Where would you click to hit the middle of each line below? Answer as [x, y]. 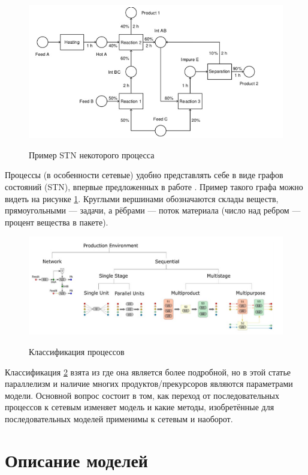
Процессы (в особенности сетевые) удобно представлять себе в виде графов [144, 175]
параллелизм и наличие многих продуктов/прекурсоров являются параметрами [149, 384]
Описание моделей [76, 460]
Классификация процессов [77, 351]
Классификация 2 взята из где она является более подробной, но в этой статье [148, 372]
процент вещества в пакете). [57, 222]
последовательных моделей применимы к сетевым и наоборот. [119, 418]
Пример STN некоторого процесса [92, 154]
